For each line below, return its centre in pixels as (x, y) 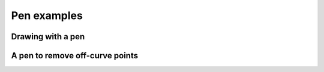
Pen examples (47, 15)
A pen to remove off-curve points (74, 56)
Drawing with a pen (48, 37)
